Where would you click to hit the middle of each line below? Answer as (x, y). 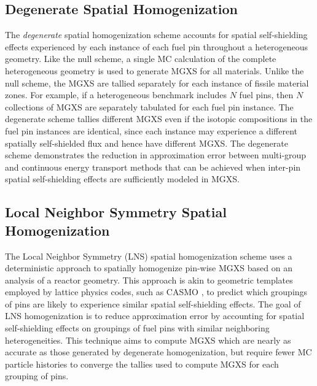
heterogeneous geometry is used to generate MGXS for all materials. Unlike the (155, 70)
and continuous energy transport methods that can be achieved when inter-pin (153, 167)
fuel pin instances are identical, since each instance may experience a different (151, 130)
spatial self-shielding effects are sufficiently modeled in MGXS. (123, 179)
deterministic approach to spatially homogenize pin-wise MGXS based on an (149, 268)
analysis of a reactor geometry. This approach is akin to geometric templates (149, 280)
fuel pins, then (266, 95)
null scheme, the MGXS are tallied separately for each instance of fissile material (157, 83)
